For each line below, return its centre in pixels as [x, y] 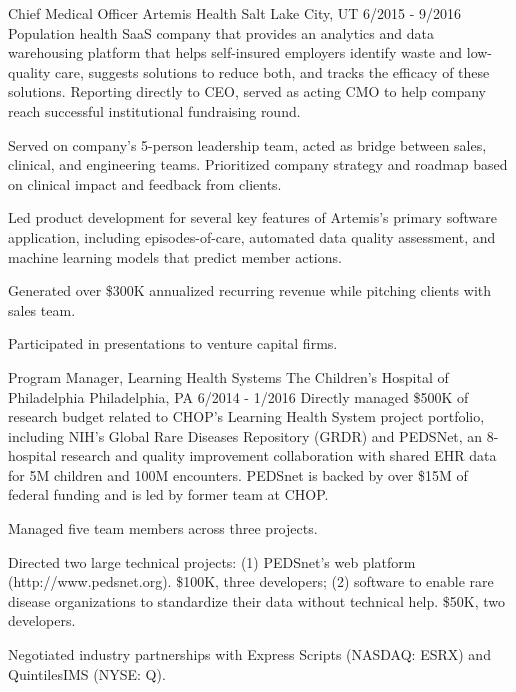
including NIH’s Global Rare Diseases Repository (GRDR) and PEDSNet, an [245, 435]
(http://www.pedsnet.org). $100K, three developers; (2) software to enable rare [251, 581]
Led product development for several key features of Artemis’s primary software [252, 217]
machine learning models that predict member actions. [175, 256]
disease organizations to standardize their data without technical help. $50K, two [257, 600]
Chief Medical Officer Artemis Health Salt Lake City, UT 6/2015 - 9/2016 [235, 13]
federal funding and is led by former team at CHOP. [168, 494]
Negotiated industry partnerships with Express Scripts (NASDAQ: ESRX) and [249, 654]
